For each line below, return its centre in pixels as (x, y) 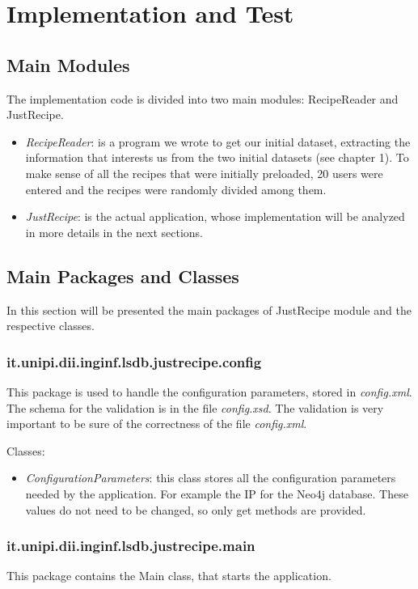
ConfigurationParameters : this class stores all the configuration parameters (211, 478)
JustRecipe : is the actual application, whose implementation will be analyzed (215, 216)
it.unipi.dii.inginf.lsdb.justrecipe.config (134, 361)
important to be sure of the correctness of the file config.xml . (157, 424)
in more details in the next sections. (114, 232)
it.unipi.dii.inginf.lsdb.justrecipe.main (131, 546)
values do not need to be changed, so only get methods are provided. (196, 509)
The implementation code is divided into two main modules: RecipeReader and (203, 98)
